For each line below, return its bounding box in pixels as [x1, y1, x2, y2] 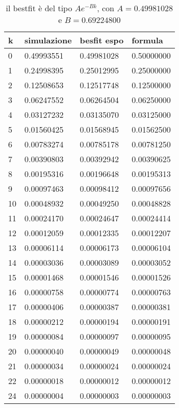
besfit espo [80, 34, 124, 46]
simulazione [24, 34, 72, 46]
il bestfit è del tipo [6, 2, 72, 14]
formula [132, 34, 163, 46]
